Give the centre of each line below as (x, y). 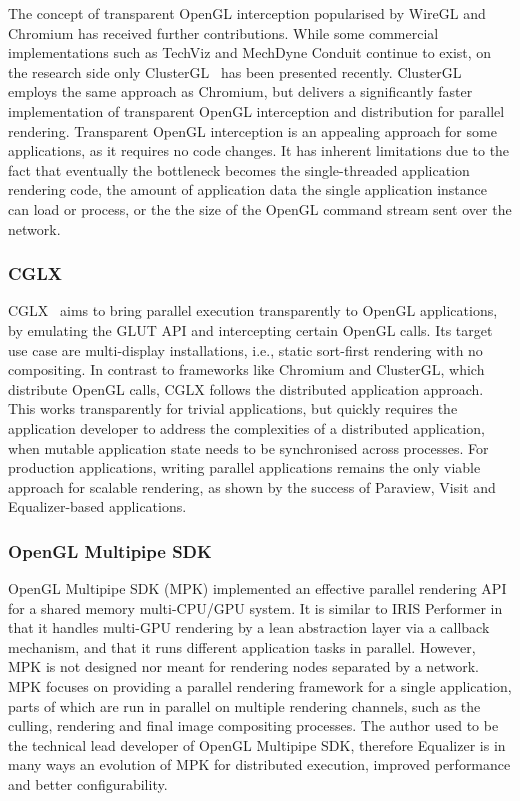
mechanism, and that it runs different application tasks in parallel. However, (242, 646)
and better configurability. (88, 784)
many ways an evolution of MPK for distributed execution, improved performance (259, 764)
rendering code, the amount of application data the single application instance (247, 189)
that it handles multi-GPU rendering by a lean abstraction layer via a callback (249, 627)
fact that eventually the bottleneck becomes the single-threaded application (239, 169)
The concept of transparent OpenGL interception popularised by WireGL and (247, 13)
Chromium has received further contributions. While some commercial (223, 32)
